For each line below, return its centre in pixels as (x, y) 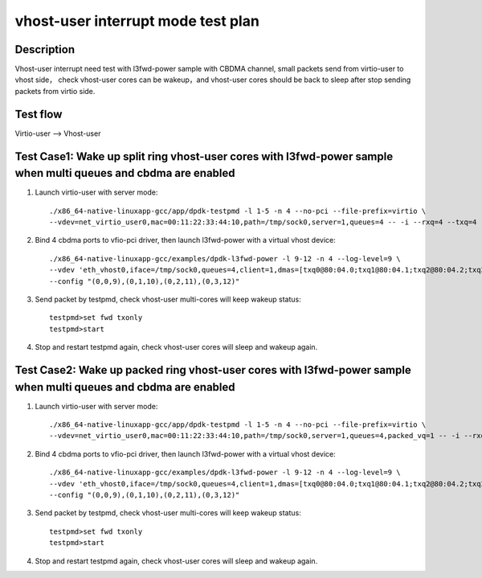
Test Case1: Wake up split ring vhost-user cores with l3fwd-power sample (204, 156)
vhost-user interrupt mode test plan (137, 21)
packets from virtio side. (55, 91)
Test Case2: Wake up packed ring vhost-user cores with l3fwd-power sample (213, 370)
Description (45, 49)
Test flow (39, 114)
